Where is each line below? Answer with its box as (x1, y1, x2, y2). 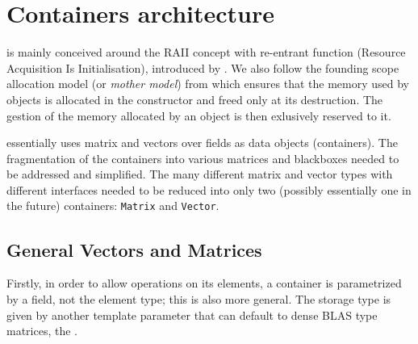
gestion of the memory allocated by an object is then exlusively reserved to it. (6, 107, 391, 124)
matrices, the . (6, 322, 77, 339)
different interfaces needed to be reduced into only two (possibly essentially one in (6, 181, 412, 198)
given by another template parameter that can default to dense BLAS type (6, 306, 378, 323)
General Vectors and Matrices (6, 237, 262, 262)
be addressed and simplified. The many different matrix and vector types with (6, 166, 393, 182)
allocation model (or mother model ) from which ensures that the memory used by (6, 75, 409, 92)
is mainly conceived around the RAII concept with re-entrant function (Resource (6, 44, 406, 61)
